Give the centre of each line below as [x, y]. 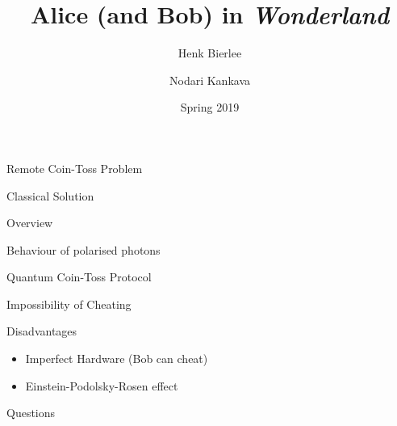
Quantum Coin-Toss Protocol [79, 277]
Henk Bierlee [210, 53]
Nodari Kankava [209, 80]
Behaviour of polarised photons [84, 249]
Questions [31, 413]
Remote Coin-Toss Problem [75, 168]
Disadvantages [42, 331]
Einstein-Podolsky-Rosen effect [102, 385]
